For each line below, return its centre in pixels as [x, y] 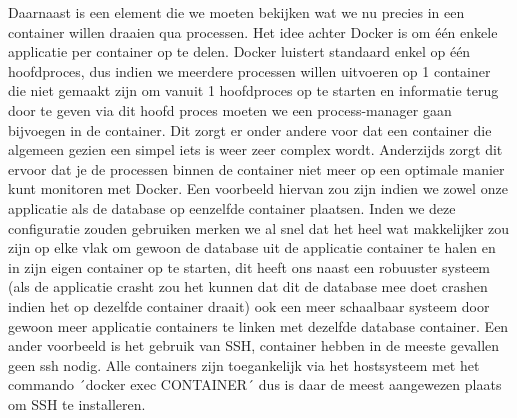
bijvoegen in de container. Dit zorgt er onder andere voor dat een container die [250, 129]
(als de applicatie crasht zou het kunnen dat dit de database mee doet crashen [248, 286]
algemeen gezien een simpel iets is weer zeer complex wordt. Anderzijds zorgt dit [255, 149]
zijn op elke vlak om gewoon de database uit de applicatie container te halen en [252, 247]
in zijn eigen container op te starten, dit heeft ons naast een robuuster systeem [249, 266]
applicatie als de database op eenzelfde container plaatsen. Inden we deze [232, 207]
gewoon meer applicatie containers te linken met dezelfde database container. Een [258, 325]
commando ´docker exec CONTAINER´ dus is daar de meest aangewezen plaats [255, 384]
